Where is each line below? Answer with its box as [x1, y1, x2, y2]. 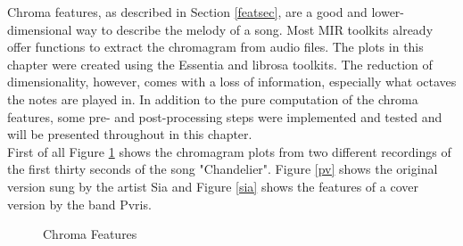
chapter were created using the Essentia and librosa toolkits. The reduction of [7, 54, 433, 73]
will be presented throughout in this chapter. [7, 125, 252, 143]
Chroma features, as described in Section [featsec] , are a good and [7, 3, 368, 20]
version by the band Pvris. [7, 194, 152, 213]
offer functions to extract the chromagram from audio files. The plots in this [7, 37, 424, 56]
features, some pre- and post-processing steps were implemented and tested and [7, 107, 442, 126]
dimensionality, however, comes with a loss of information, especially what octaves [7, 72, 457, 91]
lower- [371, 3, 404, 20]
